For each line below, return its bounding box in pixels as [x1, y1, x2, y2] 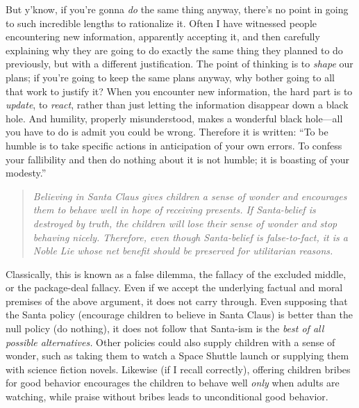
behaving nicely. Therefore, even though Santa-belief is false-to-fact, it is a [33, 229, 348, 244]
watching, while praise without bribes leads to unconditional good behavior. [6, 389, 328, 404]
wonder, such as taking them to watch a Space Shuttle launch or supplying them [6, 348, 349, 363]
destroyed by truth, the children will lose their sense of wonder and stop [33, 215, 337, 230]
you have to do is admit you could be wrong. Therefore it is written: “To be [6, 124, 328, 139]
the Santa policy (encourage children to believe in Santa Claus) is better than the [6, 307, 353, 322]
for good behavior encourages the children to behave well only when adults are [6, 375, 340, 390]
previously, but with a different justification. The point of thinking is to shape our [6, 56, 353, 71]
